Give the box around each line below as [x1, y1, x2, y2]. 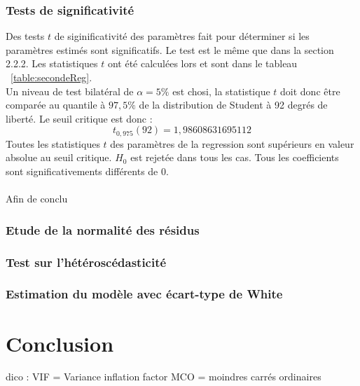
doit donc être [280, 83, 340, 98]
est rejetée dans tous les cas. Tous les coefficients [130, 150, 339, 165]
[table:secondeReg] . [11, 70, 92, 84]
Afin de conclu [6, 191, 68, 206]
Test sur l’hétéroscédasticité [6, 253, 167, 270]
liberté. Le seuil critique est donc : [6, 111, 153, 125]
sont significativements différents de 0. [6, 164, 169, 179]
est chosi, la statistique [172, 83, 270, 98]
